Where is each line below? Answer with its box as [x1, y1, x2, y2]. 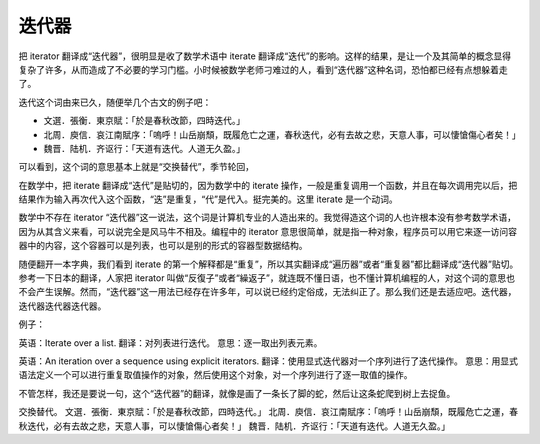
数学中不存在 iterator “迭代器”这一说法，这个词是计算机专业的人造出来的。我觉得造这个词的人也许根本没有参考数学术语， [18, 211, 517, 224]
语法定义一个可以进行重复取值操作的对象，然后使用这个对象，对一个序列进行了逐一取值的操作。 [18, 369, 413, 381]
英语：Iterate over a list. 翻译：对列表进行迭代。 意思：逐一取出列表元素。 [18, 336, 323, 349]
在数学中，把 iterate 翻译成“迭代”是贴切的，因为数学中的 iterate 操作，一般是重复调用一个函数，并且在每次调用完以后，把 [18, 179, 518, 191]
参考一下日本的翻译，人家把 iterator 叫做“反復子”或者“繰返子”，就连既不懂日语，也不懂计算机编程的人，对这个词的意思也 [18, 272, 515, 284]
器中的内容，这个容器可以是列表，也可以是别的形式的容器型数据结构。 [18, 240, 308, 252]
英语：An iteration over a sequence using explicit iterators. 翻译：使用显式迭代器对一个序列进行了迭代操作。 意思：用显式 [18, 355, 519, 367]
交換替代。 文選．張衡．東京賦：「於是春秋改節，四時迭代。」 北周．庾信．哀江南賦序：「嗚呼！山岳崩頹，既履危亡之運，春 [18, 406, 519, 418]
